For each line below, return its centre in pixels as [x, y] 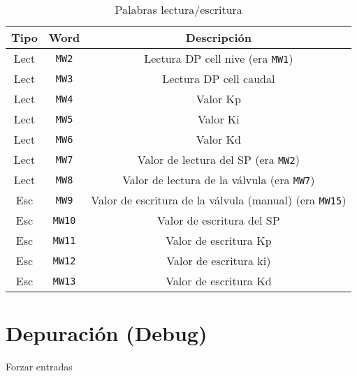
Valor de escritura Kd [219, 281]
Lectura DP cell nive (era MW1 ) [219, 58]
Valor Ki [219, 119]
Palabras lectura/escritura [178, 9]
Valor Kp [218, 99]
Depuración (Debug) [107, 333]
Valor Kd [218, 139]
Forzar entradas [39, 367]
